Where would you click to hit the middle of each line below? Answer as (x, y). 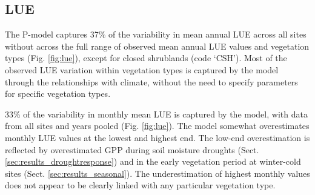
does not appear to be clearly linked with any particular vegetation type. (140, 185)
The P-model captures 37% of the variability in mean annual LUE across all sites (156, 34)
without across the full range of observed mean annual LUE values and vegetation (157, 46)
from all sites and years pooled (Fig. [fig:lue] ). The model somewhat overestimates (157, 126)
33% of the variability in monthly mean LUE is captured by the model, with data (156, 114)
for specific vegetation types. (58, 94)
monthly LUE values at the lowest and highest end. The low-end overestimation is (157, 137)
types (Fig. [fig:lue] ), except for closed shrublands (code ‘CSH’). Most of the (146, 58)
